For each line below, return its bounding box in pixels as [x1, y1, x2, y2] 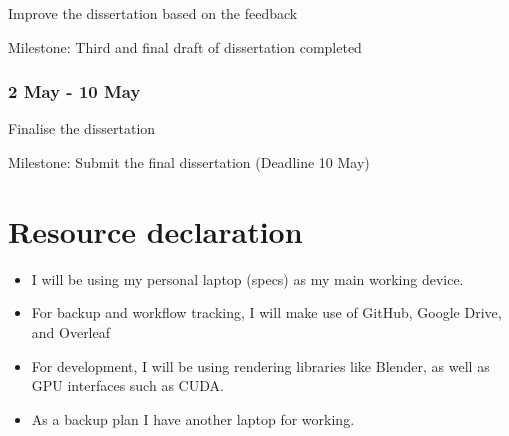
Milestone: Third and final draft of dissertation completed [8, 36, 362, 57]
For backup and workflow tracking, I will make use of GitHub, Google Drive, [31, 302, 502, 323]
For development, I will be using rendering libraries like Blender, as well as [31, 355, 490, 376]
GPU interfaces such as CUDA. [31, 375, 224, 396]
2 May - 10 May [8, 79, 141, 104]
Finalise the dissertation [8, 118, 156, 139]
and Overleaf [31, 321, 111, 342]
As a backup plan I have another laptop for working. [31, 408, 355, 429]
